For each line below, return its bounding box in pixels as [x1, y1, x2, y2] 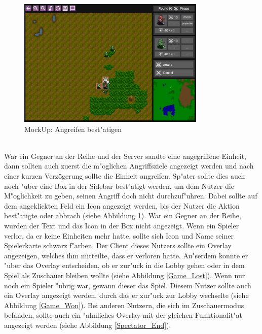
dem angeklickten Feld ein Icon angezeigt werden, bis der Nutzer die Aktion [4, 200, 240, 211]
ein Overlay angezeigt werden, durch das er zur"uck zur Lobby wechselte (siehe [4, 290, 249, 300]
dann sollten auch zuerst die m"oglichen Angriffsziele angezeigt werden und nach [4, 160, 254, 171]
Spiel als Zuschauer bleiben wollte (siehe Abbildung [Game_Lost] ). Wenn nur [4, 270, 245, 280]
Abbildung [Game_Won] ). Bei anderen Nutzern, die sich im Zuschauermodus [4, 299, 244, 310]
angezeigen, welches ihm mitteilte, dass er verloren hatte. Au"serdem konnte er [4, 250, 248, 260]
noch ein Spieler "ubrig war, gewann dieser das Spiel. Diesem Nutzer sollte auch [4, 280, 251, 290]
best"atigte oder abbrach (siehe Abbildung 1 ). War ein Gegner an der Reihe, [4, 210, 241, 221]
